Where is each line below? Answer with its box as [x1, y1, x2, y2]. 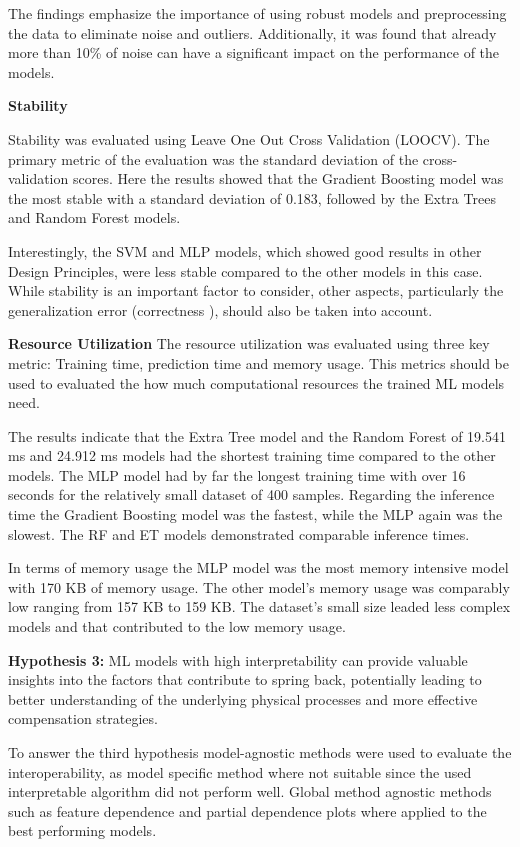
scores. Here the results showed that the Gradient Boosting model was [72, 168, 504, 189]
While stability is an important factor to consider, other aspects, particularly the [8, 280, 504, 301]
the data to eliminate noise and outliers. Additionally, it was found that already [8, 22, 497, 43]
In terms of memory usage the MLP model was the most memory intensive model [8, 557, 509, 578]
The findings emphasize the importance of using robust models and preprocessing [8, 3, 507, 23]
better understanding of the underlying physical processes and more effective [8, 688, 478, 709]
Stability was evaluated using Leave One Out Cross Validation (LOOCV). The [8, 128, 490, 149]
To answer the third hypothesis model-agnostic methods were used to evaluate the [8, 742, 512, 762]
